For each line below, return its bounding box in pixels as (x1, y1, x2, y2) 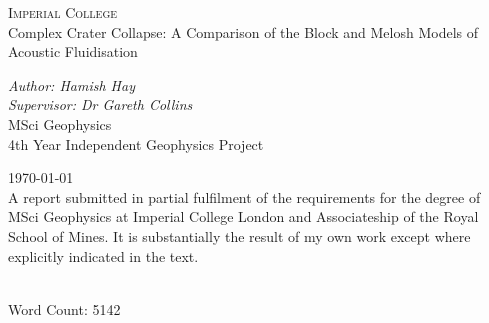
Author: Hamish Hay (8, 74, 135, 95)
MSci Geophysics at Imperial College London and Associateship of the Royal (8, 206, 479, 227)
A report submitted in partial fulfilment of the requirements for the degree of (8, 186, 481, 207)
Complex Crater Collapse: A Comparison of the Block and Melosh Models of (8, 21, 478, 42)
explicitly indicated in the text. (8, 245, 199, 266)
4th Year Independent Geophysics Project (8, 133, 264, 154)
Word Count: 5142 (8, 298, 121, 319)
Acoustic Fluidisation (8, 41, 138, 62)
